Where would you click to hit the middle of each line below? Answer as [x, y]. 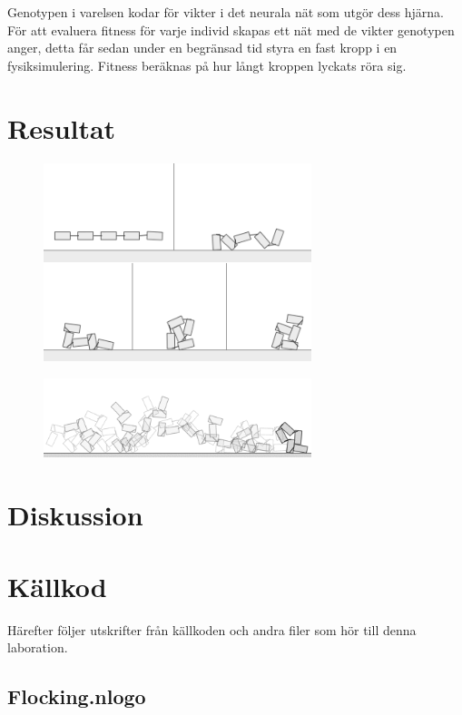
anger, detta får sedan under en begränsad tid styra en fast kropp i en [202, 48]
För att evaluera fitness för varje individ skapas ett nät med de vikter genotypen [231, 29]
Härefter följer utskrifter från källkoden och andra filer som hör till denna [212, 629]
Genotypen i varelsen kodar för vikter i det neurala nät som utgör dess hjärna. [226, 12]
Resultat [62, 127]
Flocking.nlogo [77, 696]
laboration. [38, 647]
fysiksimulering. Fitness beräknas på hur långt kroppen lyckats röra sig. [207, 65]
